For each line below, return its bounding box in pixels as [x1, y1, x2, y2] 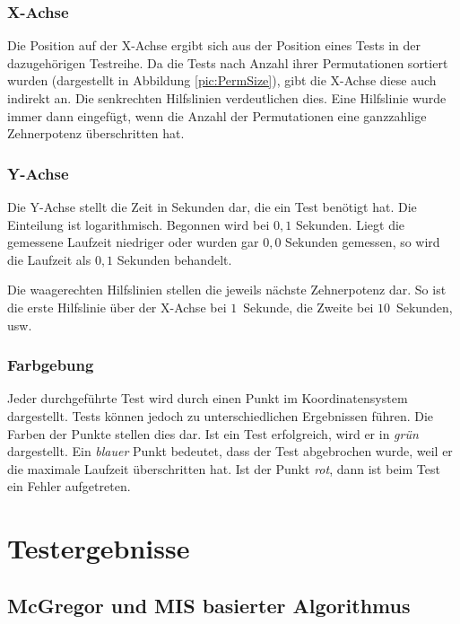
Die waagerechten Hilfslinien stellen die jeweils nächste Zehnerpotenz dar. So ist [7, 280, 447, 299]
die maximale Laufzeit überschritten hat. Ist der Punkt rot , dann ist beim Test [7, 459, 440, 478]
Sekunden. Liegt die [295, 215, 405, 233]
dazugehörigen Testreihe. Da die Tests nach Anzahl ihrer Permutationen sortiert [7, 53, 448, 72]
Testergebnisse [7, 530, 190, 567]
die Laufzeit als [7, 250, 91, 268]
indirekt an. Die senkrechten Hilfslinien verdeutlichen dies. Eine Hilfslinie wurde [7, 89, 447, 107]
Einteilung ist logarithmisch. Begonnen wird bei [7, 215, 270, 233]
